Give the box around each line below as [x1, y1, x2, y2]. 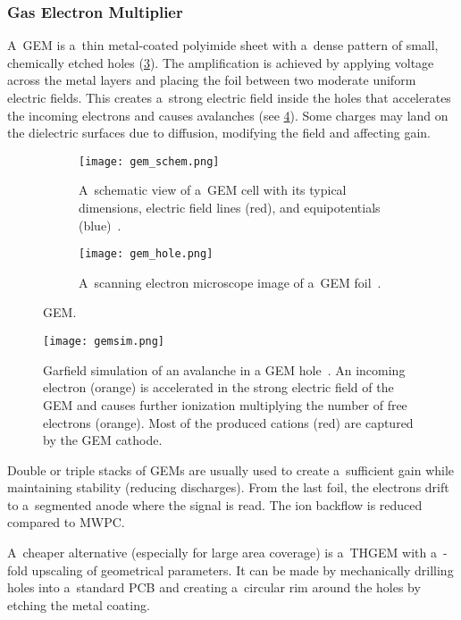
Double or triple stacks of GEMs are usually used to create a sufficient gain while [7, 460, 455, 479]
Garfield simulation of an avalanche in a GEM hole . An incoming [43, 360, 406, 379]
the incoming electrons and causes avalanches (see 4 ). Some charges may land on [7, 105, 448, 124]
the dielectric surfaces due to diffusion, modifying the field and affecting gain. [7, 123, 431, 142]
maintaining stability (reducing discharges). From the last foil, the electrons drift [7, 478, 449, 497]
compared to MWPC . [7, 513, 125, 532]
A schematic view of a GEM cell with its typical [79, 180, 347, 199]
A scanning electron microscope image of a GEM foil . [79, 272, 381, 291]
